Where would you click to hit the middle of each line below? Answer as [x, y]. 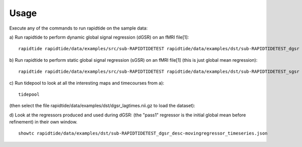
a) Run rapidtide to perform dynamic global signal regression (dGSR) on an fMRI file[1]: [99, 37]
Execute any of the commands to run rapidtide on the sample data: [79, 28]
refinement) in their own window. [43, 122]
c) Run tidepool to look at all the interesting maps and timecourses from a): [87, 83]
